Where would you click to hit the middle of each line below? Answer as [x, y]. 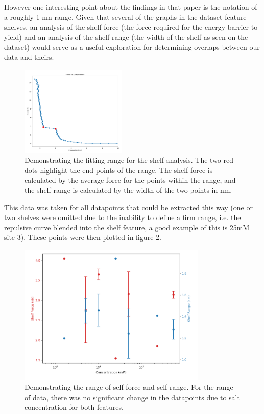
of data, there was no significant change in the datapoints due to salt [132, 397]
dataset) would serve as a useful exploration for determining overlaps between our [132, 47]
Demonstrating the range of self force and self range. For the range [129, 387]
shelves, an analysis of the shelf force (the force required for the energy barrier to [131, 27]
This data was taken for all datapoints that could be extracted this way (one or [128, 207]
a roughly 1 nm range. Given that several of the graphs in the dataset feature [125, 17]
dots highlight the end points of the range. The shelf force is [119, 170]
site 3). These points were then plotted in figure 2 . [83, 237]
